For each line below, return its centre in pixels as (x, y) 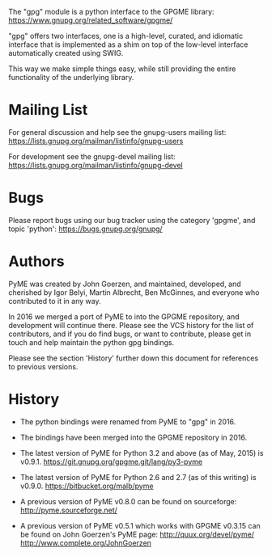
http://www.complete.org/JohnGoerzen (86, 543)
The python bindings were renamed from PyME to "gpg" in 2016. (128, 421)
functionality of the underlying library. (71, 77)
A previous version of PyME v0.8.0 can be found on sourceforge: (128, 501)
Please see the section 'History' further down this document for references (134, 358)
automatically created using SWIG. (66, 53)
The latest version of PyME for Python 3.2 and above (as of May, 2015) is (142, 453)
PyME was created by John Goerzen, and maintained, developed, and (125, 284)
